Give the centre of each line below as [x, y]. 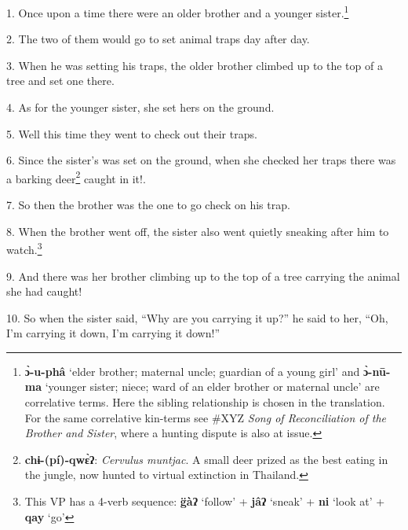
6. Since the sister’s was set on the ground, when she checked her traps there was [201, 160]
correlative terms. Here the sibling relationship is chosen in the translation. [205, 402]
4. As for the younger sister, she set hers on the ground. [140, 107]
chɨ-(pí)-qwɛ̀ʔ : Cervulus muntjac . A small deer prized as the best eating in [206, 459]
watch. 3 [24, 248]
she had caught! [44, 291]
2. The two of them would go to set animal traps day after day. [158, 39]
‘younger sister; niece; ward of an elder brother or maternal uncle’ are [212, 386]
